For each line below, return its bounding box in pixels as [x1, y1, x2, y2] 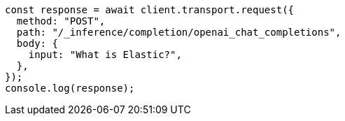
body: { [16, 38, 58, 49]
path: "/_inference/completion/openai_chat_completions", [16, 27, 342, 38]
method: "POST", [16, 15, 106, 27]
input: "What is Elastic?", [28, 49, 182, 60]
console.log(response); [5, 83, 135, 94]
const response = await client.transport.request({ [5, 4, 295, 15]
